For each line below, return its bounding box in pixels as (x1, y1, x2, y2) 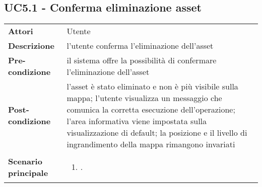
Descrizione (8, 40, 54, 52)
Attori (8, 25, 33, 37)
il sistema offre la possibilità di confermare (67, 54, 217, 66)
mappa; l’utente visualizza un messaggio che (67, 92, 222, 104)
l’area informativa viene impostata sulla (67, 115, 207, 127)
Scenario (8, 155, 42, 167)
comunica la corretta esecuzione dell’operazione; (67, 104, 235, 116)
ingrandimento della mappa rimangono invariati (67, 138, 235, 150)
